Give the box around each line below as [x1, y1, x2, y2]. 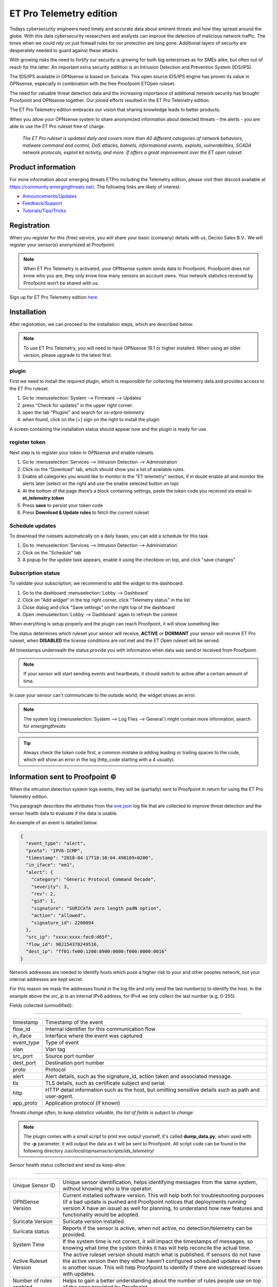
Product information [9, 163, 76, 172]
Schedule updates [9, 522, 56, 529]
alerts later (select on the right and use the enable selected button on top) [22, 480, 179, 486]
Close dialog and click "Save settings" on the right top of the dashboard [22, 604, 175, 610]
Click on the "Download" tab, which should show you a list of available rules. [22, 466, 185, 472]
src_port [12, 1053, 33, 1060]
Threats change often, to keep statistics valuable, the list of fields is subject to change [9, 1109, 193, 1116]
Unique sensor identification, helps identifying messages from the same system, [62, 1178, 257, 1186]
